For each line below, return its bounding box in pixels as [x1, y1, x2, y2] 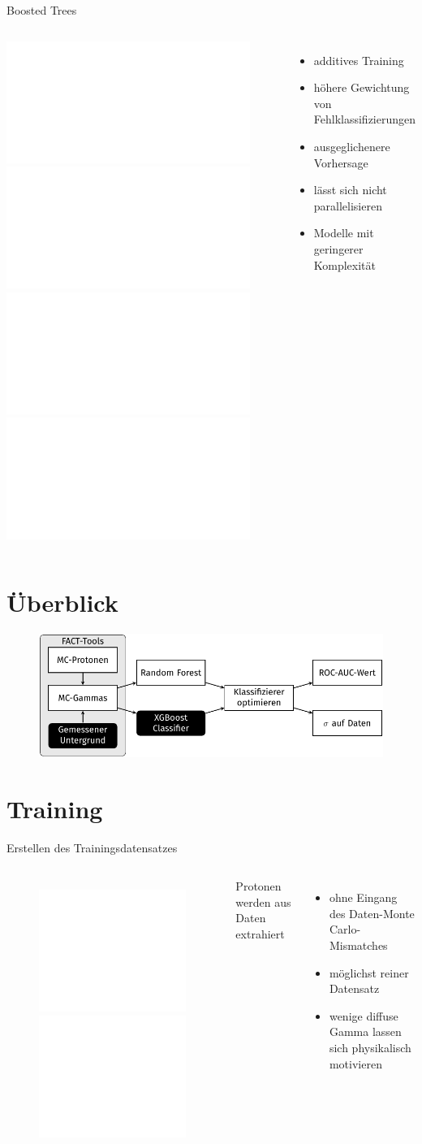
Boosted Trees [6, 2, 77, 18]
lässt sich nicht [313, 181, 387, 198]
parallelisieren [313, 197, 382, 214]
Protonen [235, 877, 282, 895]
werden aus [235, 893, 291, 910]
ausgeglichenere [313, 137, 390, 154]
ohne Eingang [329, 889, 398, 906]
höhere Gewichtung [313, 79, 410, 96]
